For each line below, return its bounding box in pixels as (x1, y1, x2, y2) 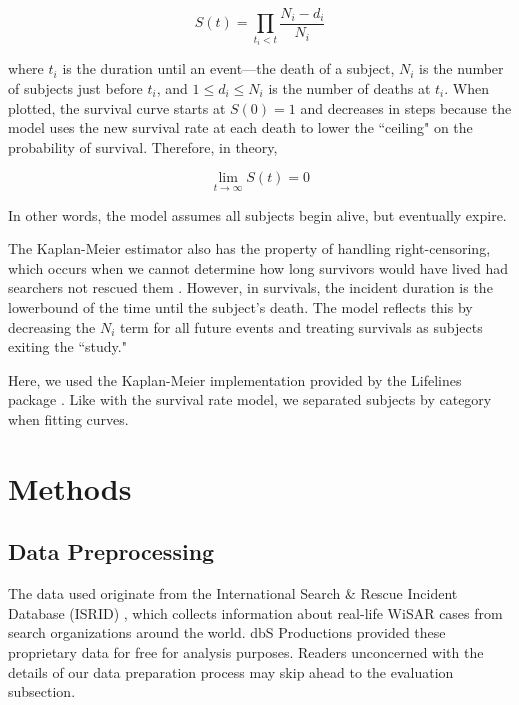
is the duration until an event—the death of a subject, (62, 58, 395, 79)
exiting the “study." (8, 336, 127, 357)
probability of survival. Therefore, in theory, (8, 136, 278, 157)
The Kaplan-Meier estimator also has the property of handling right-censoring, (8, 238, 491, 259)
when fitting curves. (8, 408, 129, 429)
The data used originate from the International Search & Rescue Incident (8, 583, 458, 604)
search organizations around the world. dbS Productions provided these (8, 622, 446, 643)
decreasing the (8, 316, 96, 337)
